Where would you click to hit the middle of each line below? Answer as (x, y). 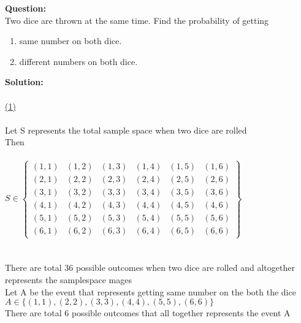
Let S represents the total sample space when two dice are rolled (126, 130)
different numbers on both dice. (78, 61)
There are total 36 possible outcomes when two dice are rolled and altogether (150, 268)
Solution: (24, 82)
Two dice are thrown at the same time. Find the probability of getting (137, 20)
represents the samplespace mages (68, 279)
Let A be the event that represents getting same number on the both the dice (150, 291)
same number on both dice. (70, 41)
